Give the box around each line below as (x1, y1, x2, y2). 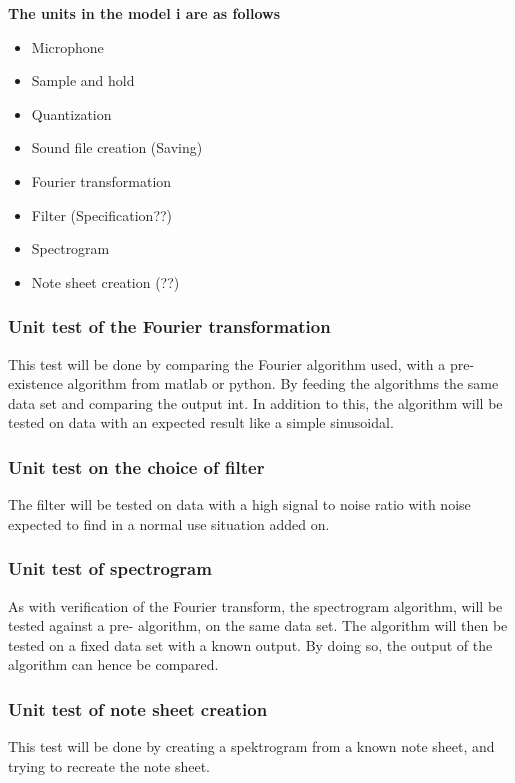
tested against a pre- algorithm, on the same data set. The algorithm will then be (8, 615, 508, 636)
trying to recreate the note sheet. (8, 755, 211, 776)
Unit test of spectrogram (8, 556, 212, 581)
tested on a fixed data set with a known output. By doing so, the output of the (8, 634, 493, 655)
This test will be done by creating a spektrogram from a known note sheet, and (8, 736, 495, 757)
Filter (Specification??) (31, 204, 173, 225)
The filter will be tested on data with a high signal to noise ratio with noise (8, 494, 471, 515)
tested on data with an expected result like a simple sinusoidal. (8, 412, 394, 433)
